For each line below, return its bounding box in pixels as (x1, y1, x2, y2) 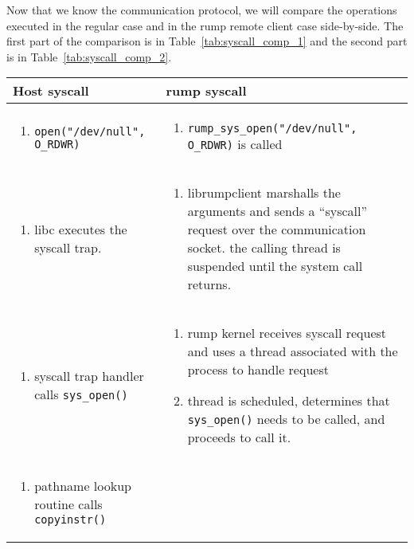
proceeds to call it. (187, 428, 291, 447)
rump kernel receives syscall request (187, 324, 387, 343)
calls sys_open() (34, 385, 128, 404)
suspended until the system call (187, 257, 363, 276)
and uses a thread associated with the (187, 342, 398, 361)
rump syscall (166, 81, 247, 100)
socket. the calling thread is (187, 238, 341, 257)
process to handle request (187, 360, 329, 379)
